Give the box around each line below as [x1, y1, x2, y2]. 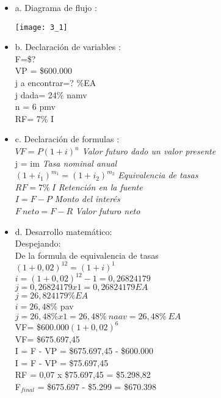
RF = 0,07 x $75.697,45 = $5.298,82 [15, 368, 151, 381]
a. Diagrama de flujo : [15, 1, 97, 13]
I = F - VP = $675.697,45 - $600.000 [15, 344, 154, 357]
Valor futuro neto [75, 204, 140, 217]
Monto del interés [54, 192, 120, 205]
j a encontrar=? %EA [15, 76, 96, 89]
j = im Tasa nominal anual [15, 156, 117, 169]
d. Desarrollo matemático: [15, 225, 112, 237]
